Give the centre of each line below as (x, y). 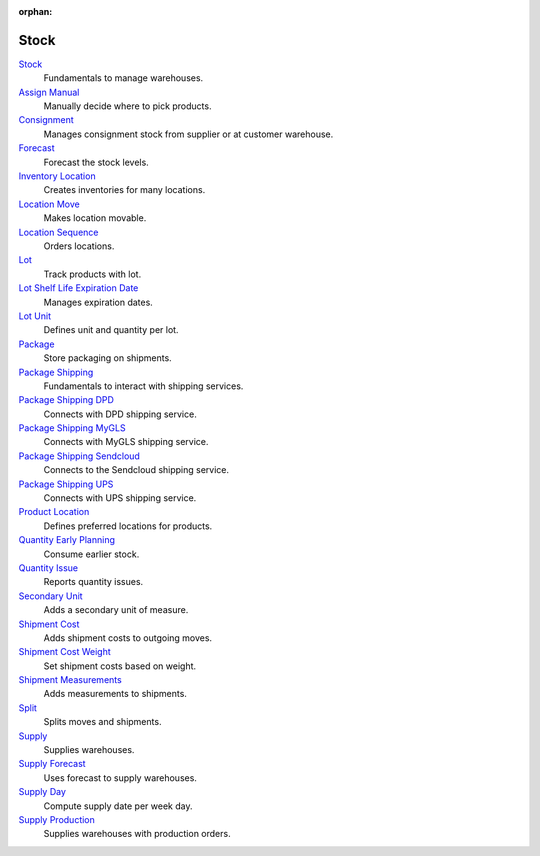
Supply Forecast (52, 764)
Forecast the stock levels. (96, 162)
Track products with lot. (92, 274)
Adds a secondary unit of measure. (116, 610)
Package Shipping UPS (66, 484)
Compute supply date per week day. (118, 806)
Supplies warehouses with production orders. (137, 834)
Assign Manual (49, 92)
